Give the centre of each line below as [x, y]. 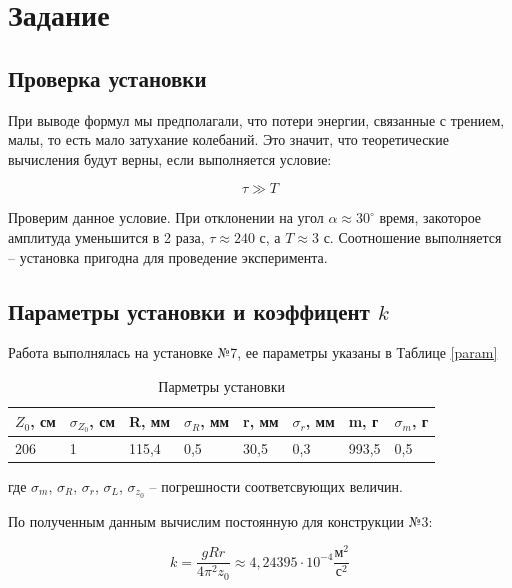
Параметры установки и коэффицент [189, 310]
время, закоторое [430, 217]
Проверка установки [107, 77]
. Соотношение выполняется [415, 236]
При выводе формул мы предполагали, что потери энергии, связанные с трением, [256, 119]
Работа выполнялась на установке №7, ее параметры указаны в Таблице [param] [253, 352]
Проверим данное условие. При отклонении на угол [166, 217]
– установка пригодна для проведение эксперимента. [168, 256]
